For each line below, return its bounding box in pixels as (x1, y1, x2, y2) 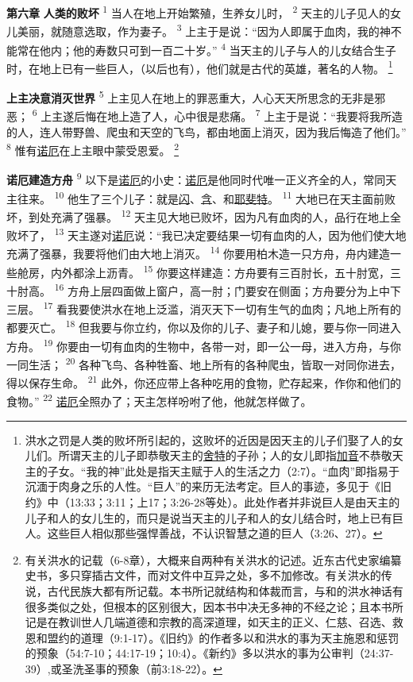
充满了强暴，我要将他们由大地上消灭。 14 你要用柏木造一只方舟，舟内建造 (6, 243, 391, 261)
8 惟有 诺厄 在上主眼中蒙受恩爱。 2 (6, 140, 179, 158)
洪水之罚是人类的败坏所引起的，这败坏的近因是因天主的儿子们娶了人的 (25, 431, 392, 448)
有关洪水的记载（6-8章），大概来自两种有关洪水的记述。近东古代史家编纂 (25, 551, 402, 568)
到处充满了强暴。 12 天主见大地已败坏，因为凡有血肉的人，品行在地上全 (28, 206, 402, 225)
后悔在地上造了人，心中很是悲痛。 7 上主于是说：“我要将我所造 (74, 106, 403, 124)
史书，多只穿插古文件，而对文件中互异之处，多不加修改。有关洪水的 (25, 567, 381, 584)
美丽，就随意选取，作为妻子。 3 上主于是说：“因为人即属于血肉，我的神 (17, 21, 391, 39)
